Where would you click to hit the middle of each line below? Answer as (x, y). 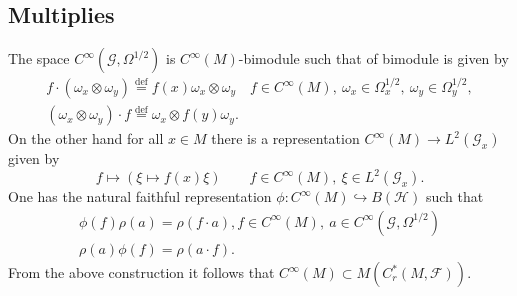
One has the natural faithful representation (140, 196)
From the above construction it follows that (141, 272)
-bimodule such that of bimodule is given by (373, 58)
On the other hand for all (86, 138)
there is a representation (285, 138)
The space (39, 58)
